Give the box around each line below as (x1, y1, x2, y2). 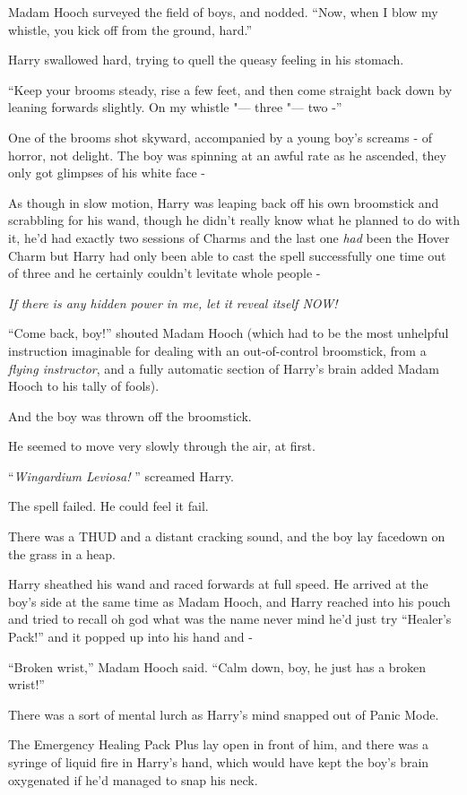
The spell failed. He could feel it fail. (8, 497, 209, 515)
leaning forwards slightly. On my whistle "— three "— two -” (8, 98, 342, 117)
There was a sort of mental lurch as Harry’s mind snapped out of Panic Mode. (8, 704, 439, 723)
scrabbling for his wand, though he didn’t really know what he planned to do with (8, 211, 460, 229)
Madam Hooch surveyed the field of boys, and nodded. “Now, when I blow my (8, 3, 438, 21)
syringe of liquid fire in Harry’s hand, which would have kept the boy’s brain (8, 753, 429, 771)
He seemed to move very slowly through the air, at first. (8, 436, 316, 455)
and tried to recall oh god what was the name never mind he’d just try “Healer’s (8, 609, 452, 628)
